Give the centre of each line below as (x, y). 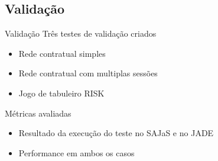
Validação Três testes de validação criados (81, 33)
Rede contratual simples (62, 53)
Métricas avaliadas (38, 113)
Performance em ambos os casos (77, 152)
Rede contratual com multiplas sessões (88, 73)
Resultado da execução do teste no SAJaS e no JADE (116, 133)
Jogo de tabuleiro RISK (61, 93)
